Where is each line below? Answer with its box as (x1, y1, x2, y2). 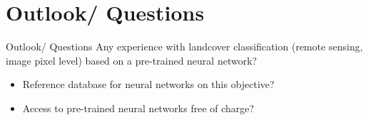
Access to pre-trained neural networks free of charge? (22, 100, 255, 115)
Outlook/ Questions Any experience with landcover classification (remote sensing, (6, 39, 363, 54)
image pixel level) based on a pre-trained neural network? (6, 53, 257, 67)
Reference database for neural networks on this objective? (22, 77, 275, 92)
